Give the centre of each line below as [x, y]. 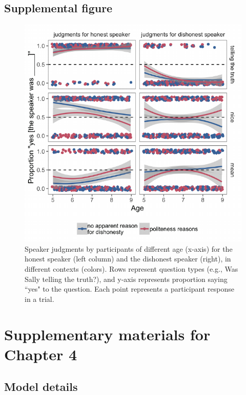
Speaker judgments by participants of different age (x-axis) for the [129, 248]
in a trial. [39, 299]
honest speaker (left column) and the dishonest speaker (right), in [128, 259]
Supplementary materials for [107, 334]
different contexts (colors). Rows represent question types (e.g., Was [131, 268]
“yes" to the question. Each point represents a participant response [129, 289]
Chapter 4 [41, 354]
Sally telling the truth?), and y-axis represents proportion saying [126, 279]
